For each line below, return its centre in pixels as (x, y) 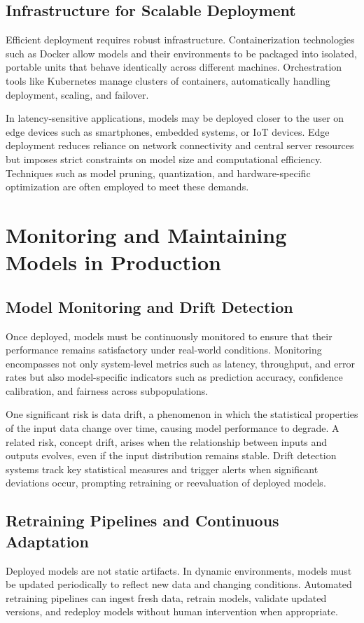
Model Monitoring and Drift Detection (149, 306)
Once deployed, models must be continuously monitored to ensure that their (169, 336)
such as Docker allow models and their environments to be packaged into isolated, (181, 53)
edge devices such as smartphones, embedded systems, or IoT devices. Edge (168, 131)
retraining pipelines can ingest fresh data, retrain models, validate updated (166, 597)
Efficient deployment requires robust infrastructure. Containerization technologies (180, 40)
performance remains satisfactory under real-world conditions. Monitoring (164, 350)
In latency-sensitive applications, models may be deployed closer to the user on (175, 118)
